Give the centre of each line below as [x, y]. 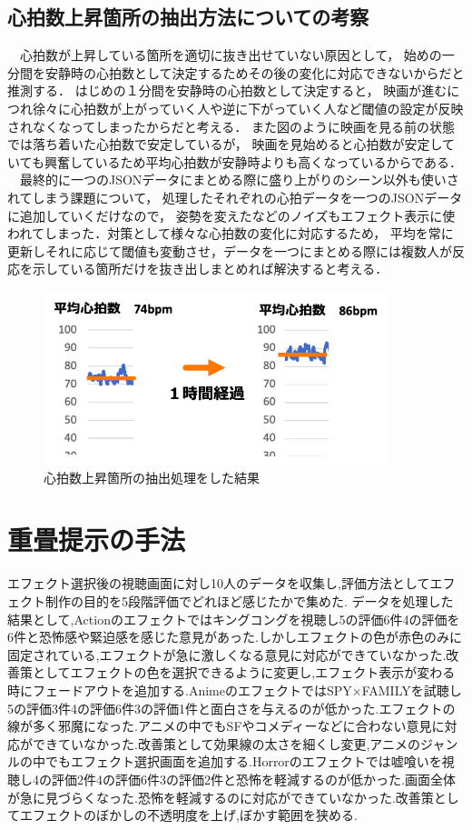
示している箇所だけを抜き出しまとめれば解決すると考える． [210, 269]
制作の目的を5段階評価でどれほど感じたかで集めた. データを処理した [249, 601]
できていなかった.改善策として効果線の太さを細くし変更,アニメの [226, 743]
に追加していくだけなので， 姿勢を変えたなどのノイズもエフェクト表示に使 [231, 215]
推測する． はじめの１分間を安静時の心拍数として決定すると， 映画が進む [227, 90]
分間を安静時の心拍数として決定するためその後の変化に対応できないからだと [236, 72]
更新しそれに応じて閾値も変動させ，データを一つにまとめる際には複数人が [230, 250]
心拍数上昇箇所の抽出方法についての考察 [188, 17]
